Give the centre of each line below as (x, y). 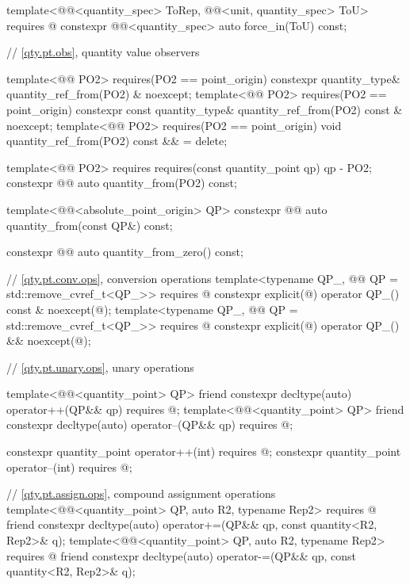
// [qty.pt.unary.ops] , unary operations (100, 367)
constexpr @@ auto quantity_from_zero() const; (125, 252)
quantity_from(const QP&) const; (90, 225)
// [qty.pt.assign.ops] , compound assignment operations (141, 493)
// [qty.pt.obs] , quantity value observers (103, 52)
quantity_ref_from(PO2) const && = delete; (117, 141)
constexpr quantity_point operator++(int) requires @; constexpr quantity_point (204, 451)
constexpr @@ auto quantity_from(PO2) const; (122, 183)
